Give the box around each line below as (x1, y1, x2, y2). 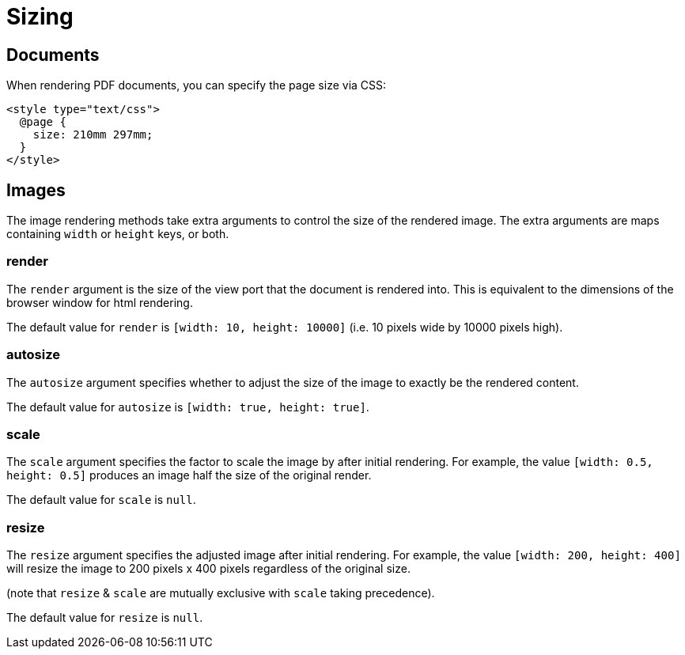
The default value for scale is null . (6, 493, 196, 507)
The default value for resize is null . (6, 611, 203, 625)
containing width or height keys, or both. (6, 227, 229, 241)
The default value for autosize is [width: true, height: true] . (6, 399, 369, 414)
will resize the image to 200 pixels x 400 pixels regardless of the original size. (6, 562, 411, 576)
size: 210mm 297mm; (32, 128, 153, 142)
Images (6, 180, 66, 200)
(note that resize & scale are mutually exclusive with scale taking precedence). (6, 586, 435, 600)
